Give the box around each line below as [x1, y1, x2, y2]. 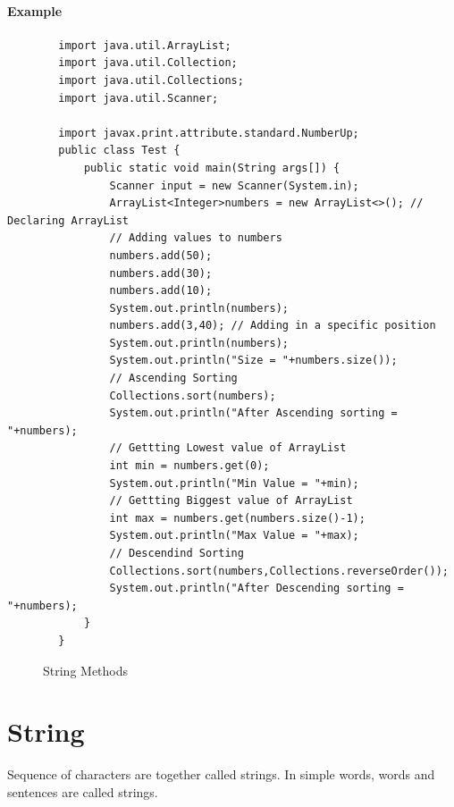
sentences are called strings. [7, 782, 158, 801]
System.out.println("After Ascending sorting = [109, 407, 398, 420]
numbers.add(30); [109, 266, 213, 280]
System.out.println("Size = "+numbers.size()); [109, 354, 398, 367]
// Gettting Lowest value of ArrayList [109, 441, 347, 455]
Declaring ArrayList [7, 214, 130, 227]
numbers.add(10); [109, 284, 213, 298]
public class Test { [58, 144, 181, 157]
